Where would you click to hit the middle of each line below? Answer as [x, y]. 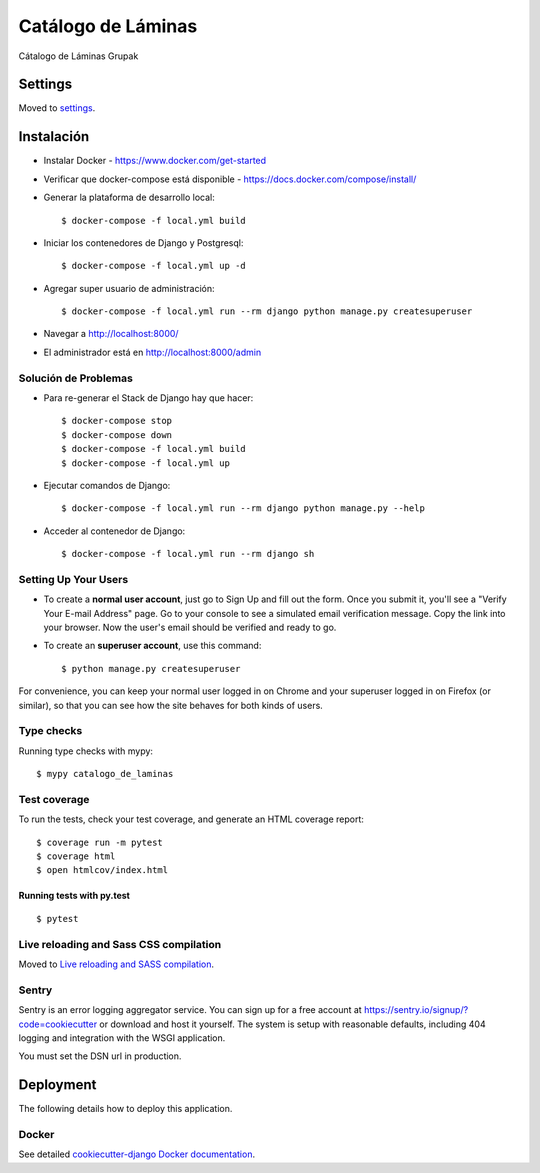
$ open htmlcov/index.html [102, 870]
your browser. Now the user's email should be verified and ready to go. [190, 627]
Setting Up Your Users [73, 579]
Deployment [57, 1085]
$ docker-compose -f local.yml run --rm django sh [188, 554]
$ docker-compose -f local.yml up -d [154, 266]
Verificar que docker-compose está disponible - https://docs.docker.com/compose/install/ [230, 179]
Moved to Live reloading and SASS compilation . [116, 964]
